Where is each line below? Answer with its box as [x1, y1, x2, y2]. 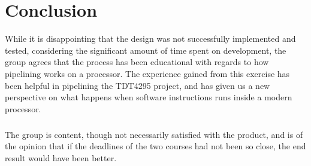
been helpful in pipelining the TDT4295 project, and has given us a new [5, 79, 270, 91]
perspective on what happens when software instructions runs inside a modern [5, 91, 292, 103]
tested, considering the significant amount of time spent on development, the [5, 44, 286, 56]
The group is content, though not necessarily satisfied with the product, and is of [5, 128, 303, 140]
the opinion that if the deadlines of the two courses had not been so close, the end [5, 140, 306, 152]
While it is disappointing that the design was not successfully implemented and [5, 32, 296, 45]
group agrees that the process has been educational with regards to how [5, 56, 269, 68]
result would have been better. [5, 151, 117, 164]
